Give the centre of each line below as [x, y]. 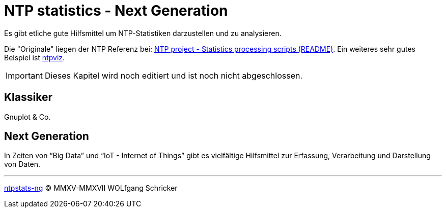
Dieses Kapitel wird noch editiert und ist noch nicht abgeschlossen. [174, 75]
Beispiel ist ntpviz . [35, 57]
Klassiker [28, 97]
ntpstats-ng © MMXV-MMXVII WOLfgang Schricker [91, 188]
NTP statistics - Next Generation [116, 11]
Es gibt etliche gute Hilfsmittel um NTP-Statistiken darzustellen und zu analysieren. [143, 33]
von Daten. [22, 164]
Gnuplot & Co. [27, 117]
